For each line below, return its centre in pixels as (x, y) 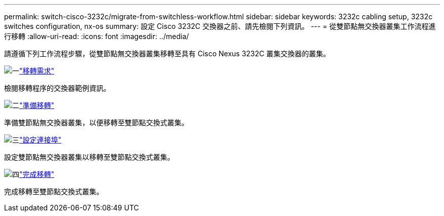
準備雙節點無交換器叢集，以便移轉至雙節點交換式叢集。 (96, 122)
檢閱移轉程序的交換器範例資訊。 (57, 88)
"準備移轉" (37, 105)
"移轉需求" (37, 71)
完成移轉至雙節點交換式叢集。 (54, 191)
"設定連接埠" (41, 140)
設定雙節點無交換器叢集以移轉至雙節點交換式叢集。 (89, 157)
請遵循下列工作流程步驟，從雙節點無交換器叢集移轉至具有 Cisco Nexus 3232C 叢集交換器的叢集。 (167, 53)
